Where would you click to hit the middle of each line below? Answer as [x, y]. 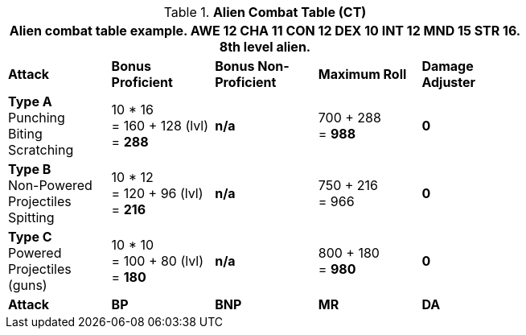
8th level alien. [265, 47]
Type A [30, 101]
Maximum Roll [362, 74]
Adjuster [449, 82]
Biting [25, 134]
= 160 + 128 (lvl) [160, 126]
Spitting [31, 217]
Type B [30, 169]
